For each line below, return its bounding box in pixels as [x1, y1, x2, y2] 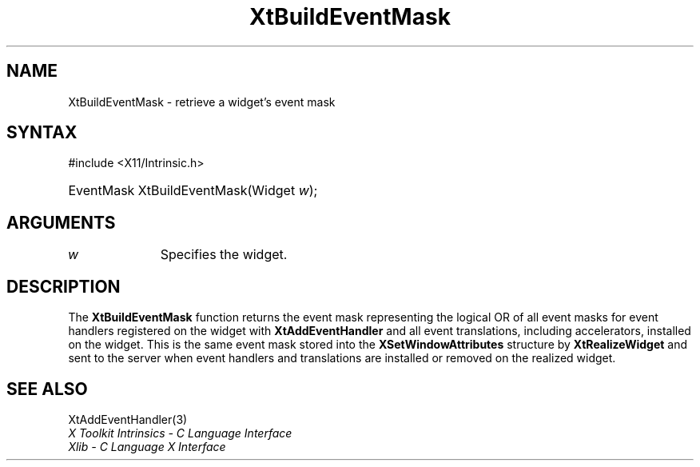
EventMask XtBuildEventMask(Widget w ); [68, 182, 318, 199]
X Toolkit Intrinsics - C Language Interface [68, 425, 292, 440]
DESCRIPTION [6, 276, 121, 297]
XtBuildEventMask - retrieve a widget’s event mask [68, 94, 336, 109]
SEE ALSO [6, 378, 88, 399]
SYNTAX [6, 122, 78, 143]
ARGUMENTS [6, 212, 116, 233]
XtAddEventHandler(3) [68, 412, 188, 426]
